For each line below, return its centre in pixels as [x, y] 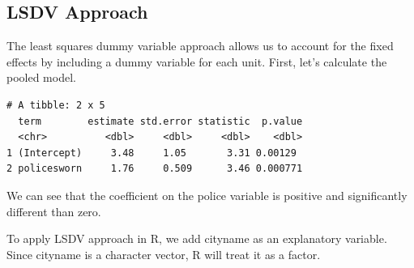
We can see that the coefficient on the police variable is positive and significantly [207, 195]
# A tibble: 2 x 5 [56, 105]
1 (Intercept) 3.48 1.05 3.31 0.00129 [152, 153]
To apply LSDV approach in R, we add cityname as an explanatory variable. [197, 238]
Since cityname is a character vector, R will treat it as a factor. [164, 254]
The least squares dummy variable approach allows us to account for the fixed [200, 46]
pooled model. [41, 77]
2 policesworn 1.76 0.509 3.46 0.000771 [155, 169]
